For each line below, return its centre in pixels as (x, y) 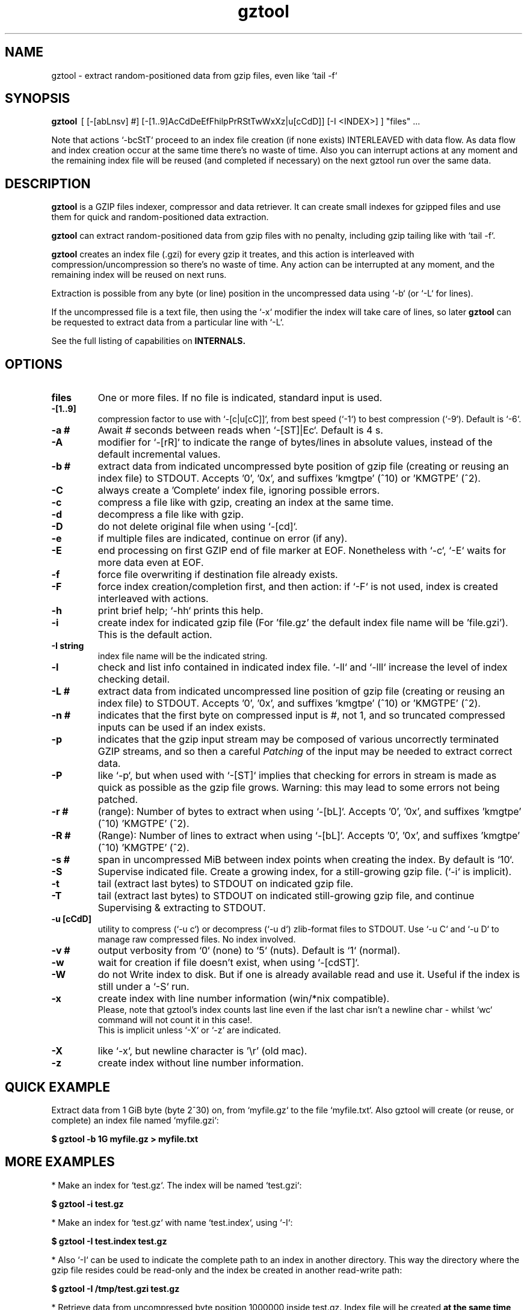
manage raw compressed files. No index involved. (197, 939)
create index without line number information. (201, 1063)
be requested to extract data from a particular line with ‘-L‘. (168, 322)
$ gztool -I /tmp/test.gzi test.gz (116, 1288)
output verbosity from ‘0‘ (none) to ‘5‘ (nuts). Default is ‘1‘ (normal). (249, 951)
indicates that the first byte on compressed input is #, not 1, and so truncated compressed (301, 715)
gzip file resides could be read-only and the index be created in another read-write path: (227, 1270)
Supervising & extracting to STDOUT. (182, 908)
